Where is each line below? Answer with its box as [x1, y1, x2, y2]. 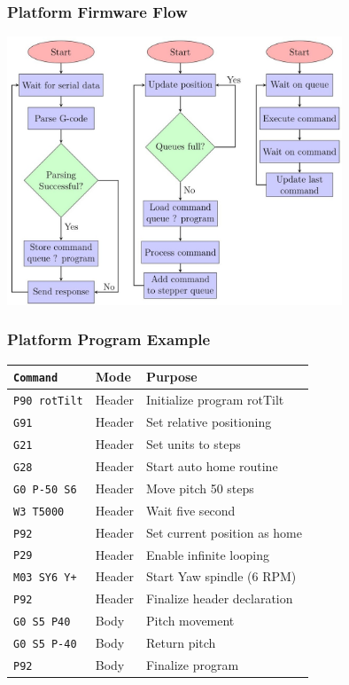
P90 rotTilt [13, 395, 83, 408]
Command [13, 372, 58, 385]
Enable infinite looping [145, 545, 270, 563]
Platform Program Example [7, 328, 211, 350]
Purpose [145, 367, 198, 386]
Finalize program [145, 656, 239, 674]
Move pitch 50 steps [145, 478, 254, 497]
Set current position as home [145, 523, 302, 541]
